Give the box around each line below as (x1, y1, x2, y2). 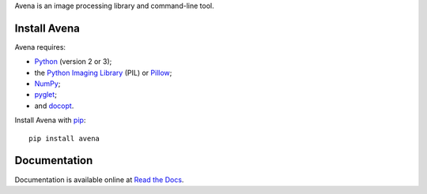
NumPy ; (34, 79, 61, 88)
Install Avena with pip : (14, 115, 86, 125)
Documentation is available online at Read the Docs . (14, 174, 184, 185)
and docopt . (34, 101, 74, 110)
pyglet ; (34, 90, 57, 99)
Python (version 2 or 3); (34, 57, 112, 66)
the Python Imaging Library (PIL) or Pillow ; (34, 68, 172, 77)
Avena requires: (14, 42, 66, 51)
